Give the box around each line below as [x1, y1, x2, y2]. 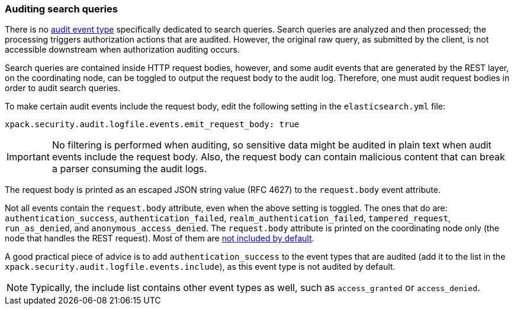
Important [7, 151, 50, 163]
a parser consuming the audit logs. [52, 163, 207, 175]
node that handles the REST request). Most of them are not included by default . [5, 233, 314, 244]
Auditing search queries [5, 3, 118, 15]
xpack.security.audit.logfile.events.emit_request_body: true [5, 120, 300, 130]
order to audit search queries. [5, 83, 120, 93]
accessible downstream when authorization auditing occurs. [5, 44, 240, 55]
